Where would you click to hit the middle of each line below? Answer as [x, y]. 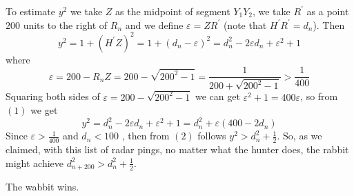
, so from [319, 96]
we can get [217, 96]
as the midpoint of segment [173, 11]
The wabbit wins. [42, 187]
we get [44, 110]
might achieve [35, 163]
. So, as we [299, 136]
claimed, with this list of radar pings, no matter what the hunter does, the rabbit [177, 149]
